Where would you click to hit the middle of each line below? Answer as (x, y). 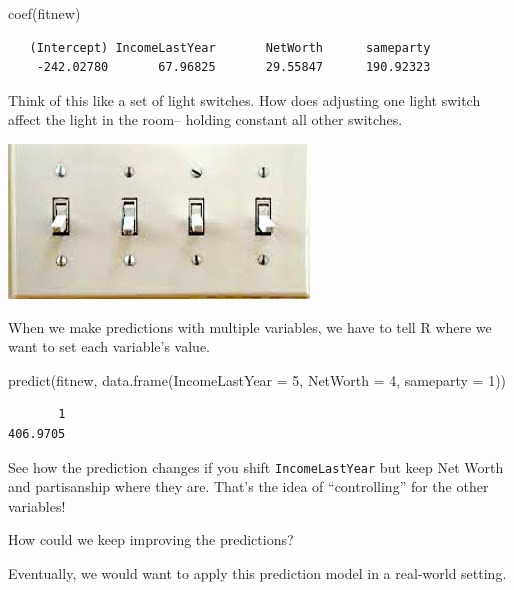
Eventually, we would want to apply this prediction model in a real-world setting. (257, 573)
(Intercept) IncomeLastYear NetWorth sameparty (230, 47)
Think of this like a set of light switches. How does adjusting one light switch (244, 99)
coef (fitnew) (44, 13)
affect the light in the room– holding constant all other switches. (205, 119)
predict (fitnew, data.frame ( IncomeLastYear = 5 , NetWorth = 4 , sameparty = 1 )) (257, 379)
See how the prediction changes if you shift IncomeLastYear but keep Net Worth (256, 466)
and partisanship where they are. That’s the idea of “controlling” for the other (248, 486)
